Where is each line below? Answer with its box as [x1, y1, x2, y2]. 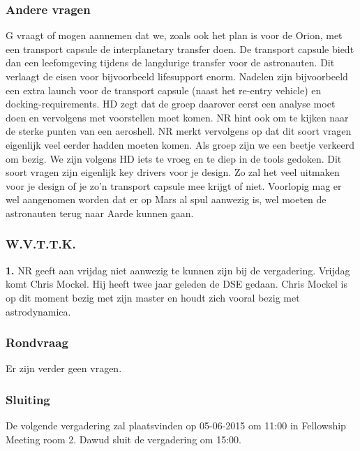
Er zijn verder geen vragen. [6, 361, 122, 376]
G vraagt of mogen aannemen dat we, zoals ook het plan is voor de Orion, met [6, 28, 343, 43]
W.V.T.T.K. [6, 235, 76, 253]
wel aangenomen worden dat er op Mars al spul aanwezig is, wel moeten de [6, 192, 327, 207]
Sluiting [6, 390, 50, 408]
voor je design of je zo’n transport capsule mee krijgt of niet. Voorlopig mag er [6, 178, 342, 193]
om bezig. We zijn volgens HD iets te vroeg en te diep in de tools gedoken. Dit [6, 151, 342, 165]
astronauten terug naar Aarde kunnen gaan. [6, 205, 194, 220]
